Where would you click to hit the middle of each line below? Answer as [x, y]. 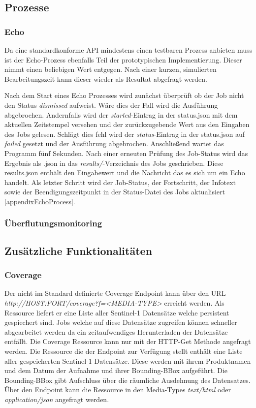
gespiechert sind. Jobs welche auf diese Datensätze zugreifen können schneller [121, 322]
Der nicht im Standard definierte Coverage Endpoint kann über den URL [115, 293]
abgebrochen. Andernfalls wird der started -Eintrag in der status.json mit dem [121, 114]
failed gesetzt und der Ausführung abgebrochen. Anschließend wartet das [114, 143]
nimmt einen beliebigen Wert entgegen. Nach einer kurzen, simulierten [111, 69]
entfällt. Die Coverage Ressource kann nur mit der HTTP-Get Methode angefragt [128, 341]
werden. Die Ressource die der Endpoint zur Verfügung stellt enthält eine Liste [124, 351]
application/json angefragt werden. [57, 399]
